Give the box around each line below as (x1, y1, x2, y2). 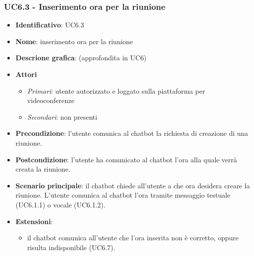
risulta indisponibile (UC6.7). (27, 242, 115, 252)
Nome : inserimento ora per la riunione (15, 36, 133, 46)
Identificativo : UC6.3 (15, 20, 84, 30)
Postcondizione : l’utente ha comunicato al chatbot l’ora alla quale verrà (15, 154, 237, 164)
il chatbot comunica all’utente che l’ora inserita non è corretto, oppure (27, 232, 239, 243)
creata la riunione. (15, 164, 71, 174)
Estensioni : (15, 216, 53, 226)
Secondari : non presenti (27, 111, 98, 122)
